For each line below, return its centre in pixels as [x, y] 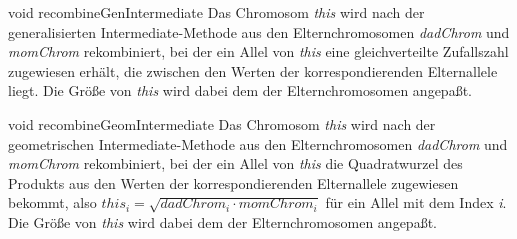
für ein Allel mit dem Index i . [416, 202]
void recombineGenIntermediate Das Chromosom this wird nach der [216, 12]
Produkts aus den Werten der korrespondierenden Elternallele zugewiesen [233, 182]
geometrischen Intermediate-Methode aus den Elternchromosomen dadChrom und [258, 143]
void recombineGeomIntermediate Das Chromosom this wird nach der [222, 123]
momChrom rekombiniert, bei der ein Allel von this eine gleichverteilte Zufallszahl [258, 51]
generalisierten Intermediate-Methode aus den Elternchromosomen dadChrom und [259, 31]
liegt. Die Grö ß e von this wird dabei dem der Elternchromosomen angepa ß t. [240, 90]
